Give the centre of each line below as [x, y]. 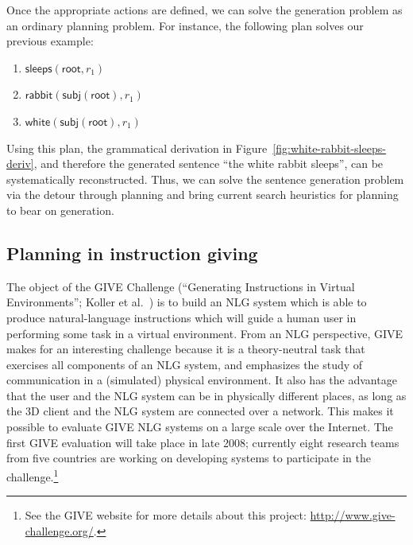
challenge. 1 [33, 475]
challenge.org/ [59, 530]
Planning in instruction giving [132, 253]
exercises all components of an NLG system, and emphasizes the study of [185, 364]
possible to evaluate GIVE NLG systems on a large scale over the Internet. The [200, 427]
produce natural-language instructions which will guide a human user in [181, 317]
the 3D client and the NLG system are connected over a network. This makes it [200, 411]
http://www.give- [353, 515]
